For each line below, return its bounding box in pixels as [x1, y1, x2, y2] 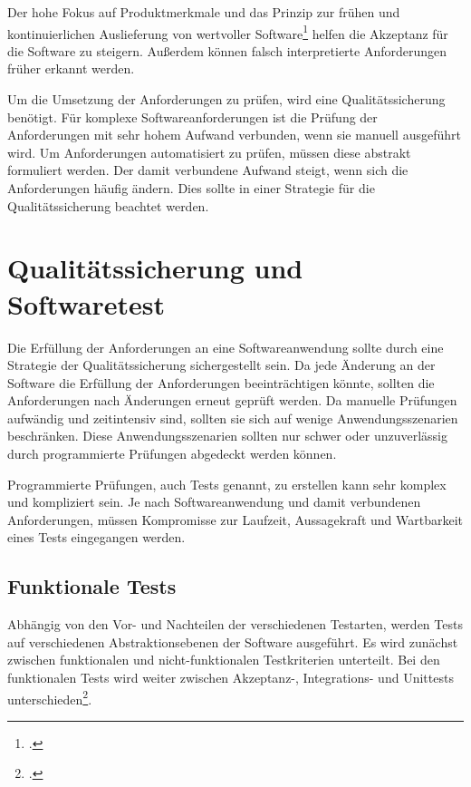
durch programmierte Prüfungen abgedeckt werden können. [7, 444, 337, 463]
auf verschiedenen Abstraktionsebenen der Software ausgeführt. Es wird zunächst [7, 632, 458, 651]
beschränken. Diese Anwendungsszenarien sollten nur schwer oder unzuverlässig [7, 426, 447, 445]
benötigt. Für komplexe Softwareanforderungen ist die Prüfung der [7, 107, 378, 126]
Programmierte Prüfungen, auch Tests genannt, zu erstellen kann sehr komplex [7, 474, 447, 493]
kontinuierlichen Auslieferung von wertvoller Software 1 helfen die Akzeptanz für [7, 21, 448, 43]
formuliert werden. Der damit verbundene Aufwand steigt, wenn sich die [7, 160, 409, 180]
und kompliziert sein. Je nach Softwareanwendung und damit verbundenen [7, 492, 421, 511]
